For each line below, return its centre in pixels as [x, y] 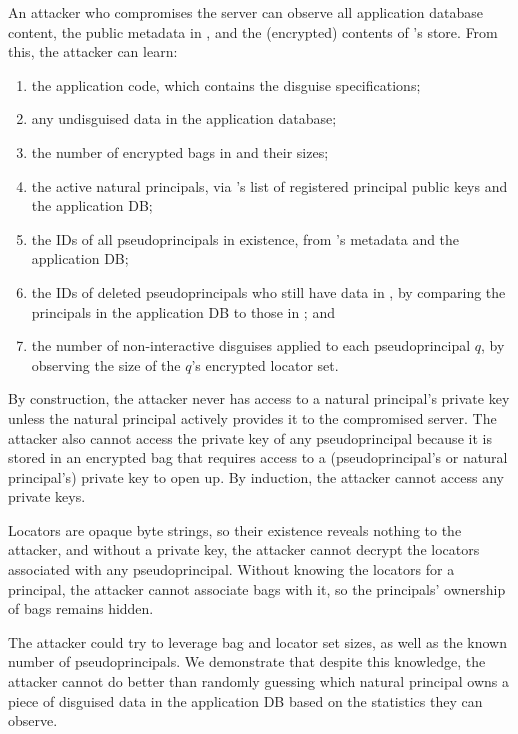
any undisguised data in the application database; [184, 118]
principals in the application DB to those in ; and [183, 311]
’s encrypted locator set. [265, 364]
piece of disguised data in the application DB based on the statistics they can [245, 700]
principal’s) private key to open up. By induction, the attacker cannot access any [256, 476]
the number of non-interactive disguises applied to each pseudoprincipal [251, 345]
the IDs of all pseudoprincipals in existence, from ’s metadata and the [245, 238]
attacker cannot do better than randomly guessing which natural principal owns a [258, 681]
